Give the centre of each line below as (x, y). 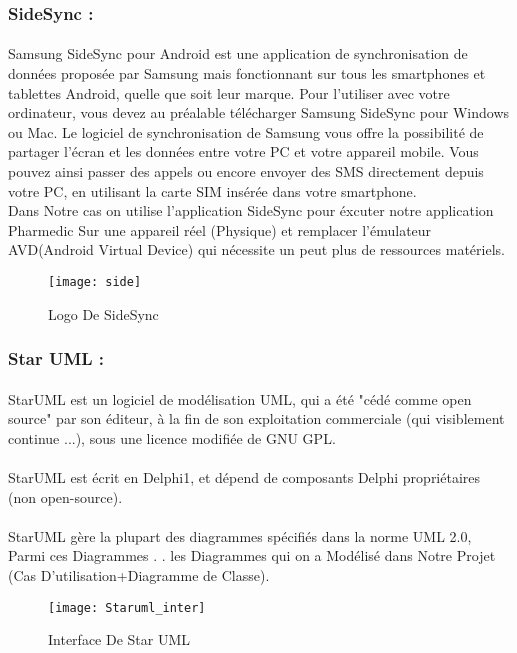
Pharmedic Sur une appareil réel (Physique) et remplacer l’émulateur (220, 229)
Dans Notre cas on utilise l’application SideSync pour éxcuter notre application (251, 210)
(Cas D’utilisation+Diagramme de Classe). (139, 575)
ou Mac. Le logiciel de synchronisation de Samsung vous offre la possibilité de (246, 131)
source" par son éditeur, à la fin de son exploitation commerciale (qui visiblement (256, 418)
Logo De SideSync (103, 313)
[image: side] (95, 281)
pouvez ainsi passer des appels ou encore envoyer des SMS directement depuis (246, 171)
